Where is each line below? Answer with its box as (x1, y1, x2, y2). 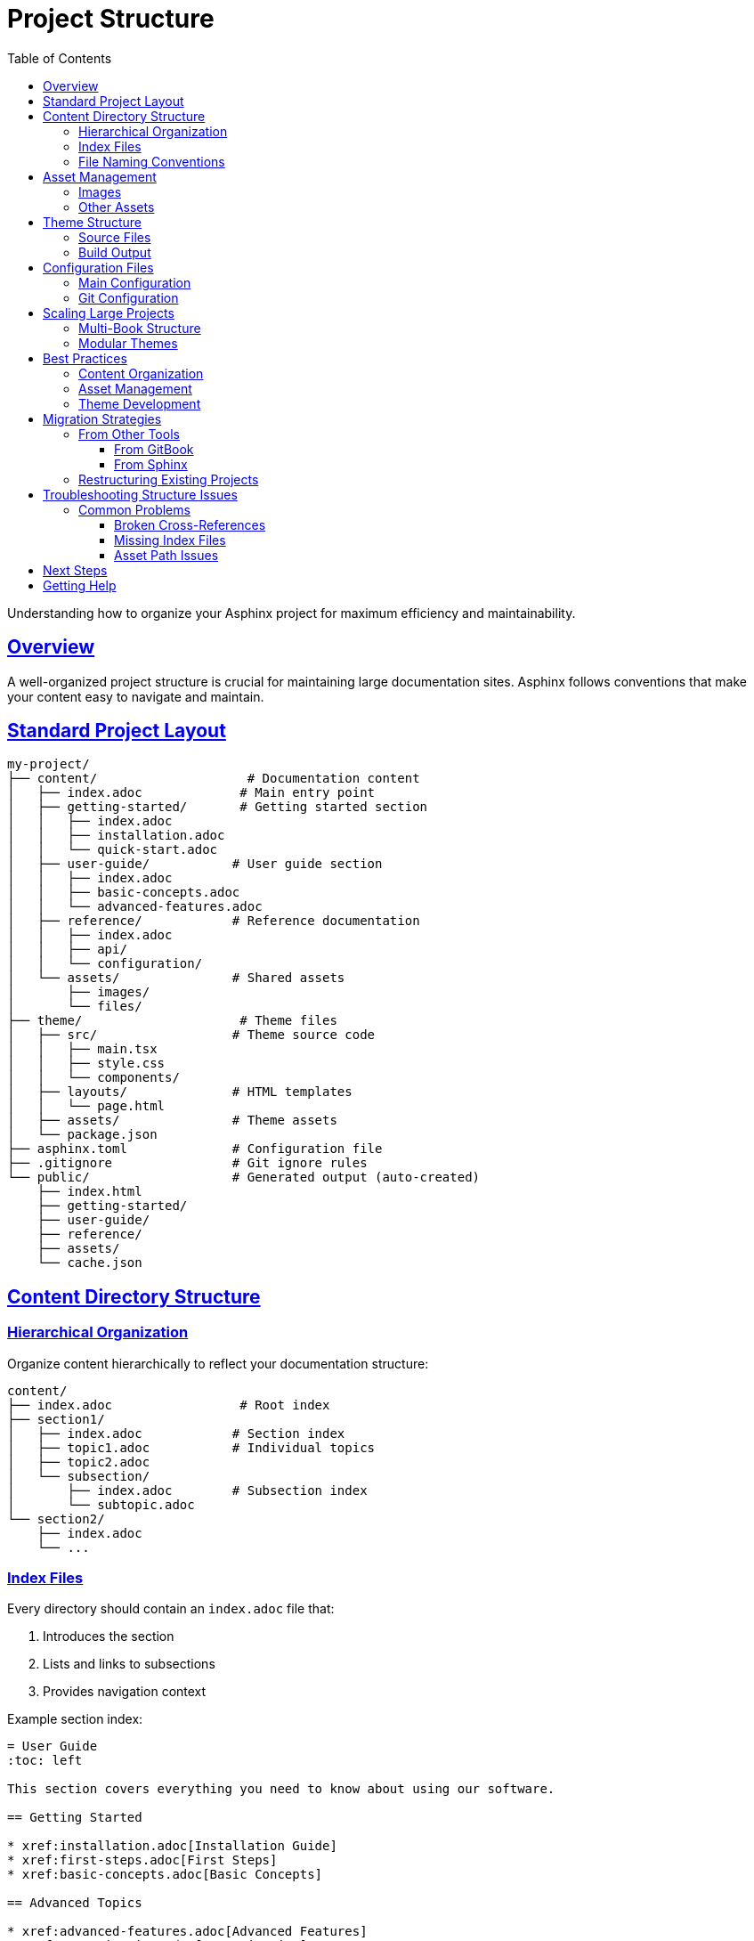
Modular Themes (78, 335, 178, 351)
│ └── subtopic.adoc (7, 1497, 195, 1512)
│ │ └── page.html (7, 1099, 166, 1114)
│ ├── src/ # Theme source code (7, 1027, 376, 1043)
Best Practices (43, 350, 127, 366)
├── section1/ (7, 1411, 105, 1426)
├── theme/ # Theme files (7, 1013, 337, 1028)
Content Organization (78, 365, 204, 381)
